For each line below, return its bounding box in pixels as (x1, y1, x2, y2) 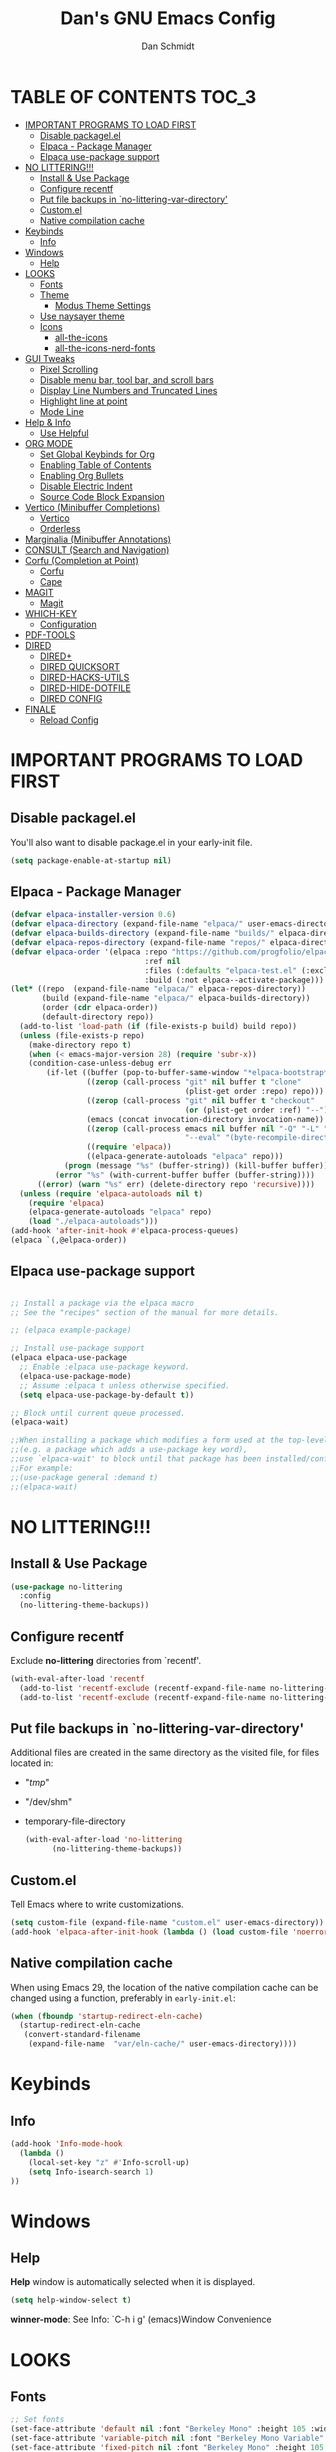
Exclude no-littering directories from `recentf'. (10, 1655, 202, 1666)
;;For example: (10, 1463, 74, 1473)
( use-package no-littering (10, 1582, 123, 1592)
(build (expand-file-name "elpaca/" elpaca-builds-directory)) (41, 993, 311, 1004)
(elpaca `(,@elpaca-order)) (10, 1235, 128, 1245)
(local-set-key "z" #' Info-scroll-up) (28, 2157, 190, 2167)
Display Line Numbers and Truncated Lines (39, 384, 218, 396)
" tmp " (24, 1777, 50, 1789)
